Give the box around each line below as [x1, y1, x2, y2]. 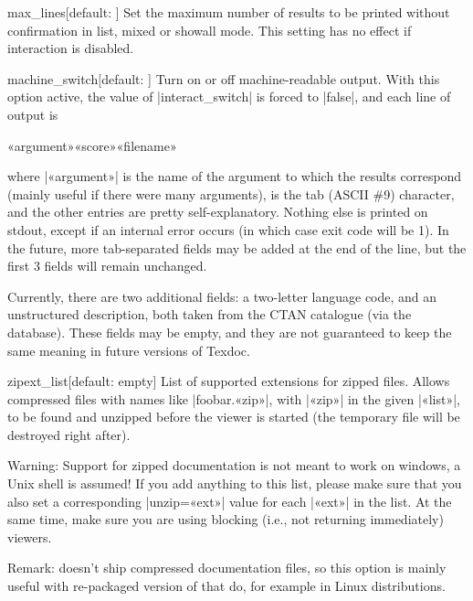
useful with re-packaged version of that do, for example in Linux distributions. [7, 576, 446, 596]
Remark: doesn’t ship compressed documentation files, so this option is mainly [7, 558, 447, 577]
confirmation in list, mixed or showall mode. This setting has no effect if [7, 20, 412, 39]
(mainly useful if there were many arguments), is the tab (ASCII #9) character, [7, 184, 455, 203]
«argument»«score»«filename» [7, 135, 177, 155]
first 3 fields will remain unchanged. [7, 256, 207, 275]
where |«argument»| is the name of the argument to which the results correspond [7, 166, 462, 186]
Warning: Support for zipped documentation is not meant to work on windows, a [7, 456, 461, 475]
